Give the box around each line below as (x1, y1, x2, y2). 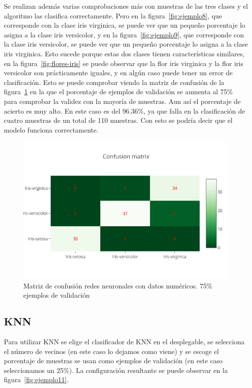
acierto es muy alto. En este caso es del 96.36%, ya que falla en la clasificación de (4, 105, 245, 116)
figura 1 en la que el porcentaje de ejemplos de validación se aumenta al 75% (4, 86, 233, 97)
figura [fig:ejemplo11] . (4, 374, 69, 385)
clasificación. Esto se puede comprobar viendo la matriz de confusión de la (4, 77, 224, 87)
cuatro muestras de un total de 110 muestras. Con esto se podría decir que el (4, 115, 233, 125)
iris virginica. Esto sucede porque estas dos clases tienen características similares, (4, 48, 245, 58)
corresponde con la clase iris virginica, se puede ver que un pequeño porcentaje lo (4, 20, 245, 30)
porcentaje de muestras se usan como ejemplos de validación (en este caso (4, 355, 223, 366)
